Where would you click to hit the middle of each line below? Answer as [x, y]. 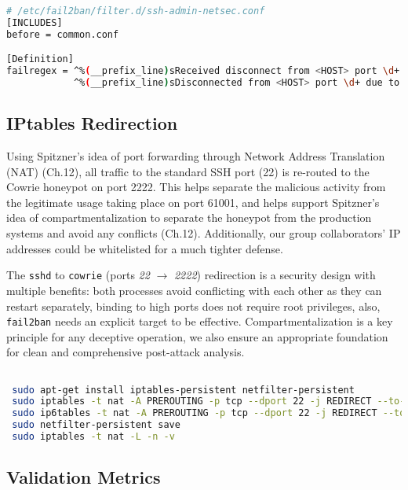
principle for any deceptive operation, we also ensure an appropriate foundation [197, 336]
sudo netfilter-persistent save [96, 425]
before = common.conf [63, 34]
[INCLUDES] [35, 22]
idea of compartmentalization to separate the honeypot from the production [189, 217]
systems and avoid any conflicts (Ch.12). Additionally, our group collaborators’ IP [204, 233]
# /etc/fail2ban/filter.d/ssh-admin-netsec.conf [136, 11]
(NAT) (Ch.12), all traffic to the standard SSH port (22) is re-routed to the [188, 171]
